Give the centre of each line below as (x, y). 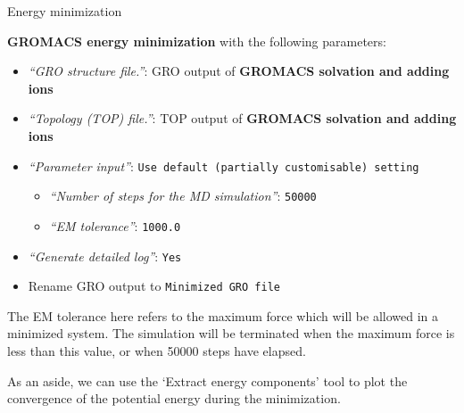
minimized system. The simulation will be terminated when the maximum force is (231, 333)
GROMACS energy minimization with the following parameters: (197, 41)
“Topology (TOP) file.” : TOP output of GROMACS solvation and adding (242, 118)
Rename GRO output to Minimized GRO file (154, 286)
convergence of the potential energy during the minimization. (174, 398)
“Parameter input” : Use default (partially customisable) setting (224, 165)
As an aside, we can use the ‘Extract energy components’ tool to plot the (207, 380)
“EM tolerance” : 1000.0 (115, 225)
